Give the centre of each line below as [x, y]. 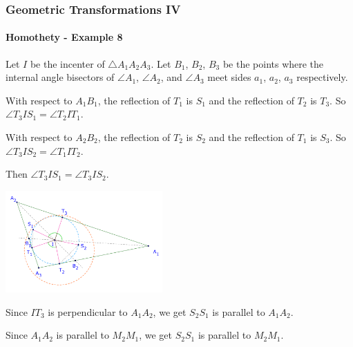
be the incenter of [67, 63]
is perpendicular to [88, 311]
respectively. [322, 77]
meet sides [229, 77]
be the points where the [273, 63]
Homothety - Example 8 [64, 37]
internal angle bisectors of [60, 77]
